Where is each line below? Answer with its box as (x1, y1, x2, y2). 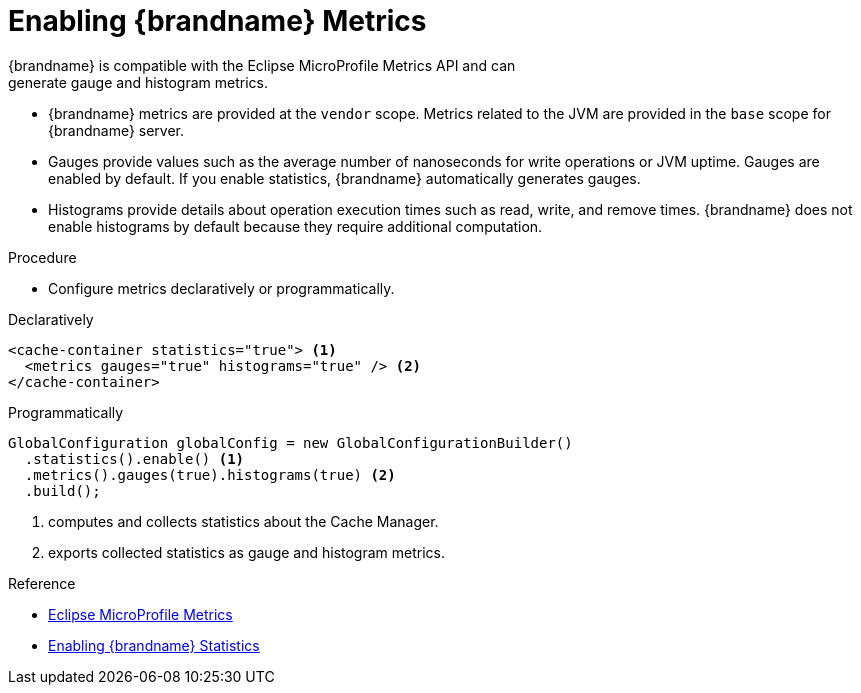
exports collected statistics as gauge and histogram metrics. (48, 543, 446, 561)
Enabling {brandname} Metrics (8, 4, 427, 38)
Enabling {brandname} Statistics (48, 636, 260, 654)
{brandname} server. (48, 121, 185, 139)
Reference (8, 574, 76, 592)
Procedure (8, 248, 77, 266)
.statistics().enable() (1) (24, 450, 245, 467)
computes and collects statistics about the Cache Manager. (48, 512, 439, 530)
